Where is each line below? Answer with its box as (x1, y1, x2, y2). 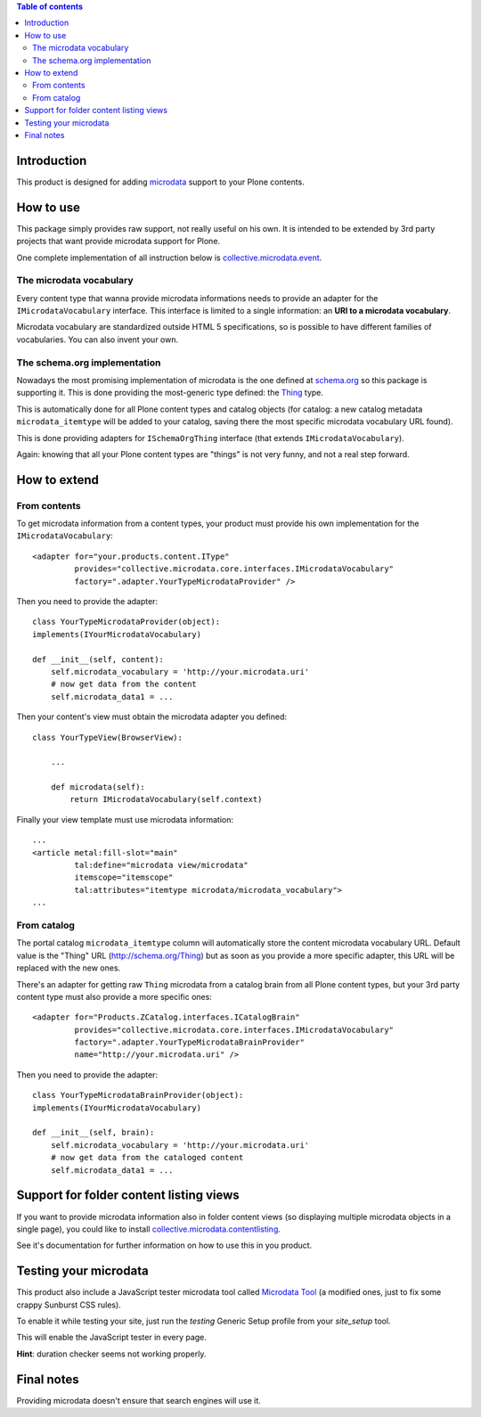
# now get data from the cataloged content (50, 1152, 244, 1163)
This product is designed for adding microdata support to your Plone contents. (16, 176, 305, 187)
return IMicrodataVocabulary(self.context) (69, 794, 263, 805)
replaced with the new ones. (16, 962, 121, 973)
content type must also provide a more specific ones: (16, 991, 213, 1002)
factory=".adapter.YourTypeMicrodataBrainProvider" (74, 1037, 305, 1047)
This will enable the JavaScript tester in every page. (16, 1332, 207, 1343)
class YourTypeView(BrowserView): (32, 732, 183, 742)
